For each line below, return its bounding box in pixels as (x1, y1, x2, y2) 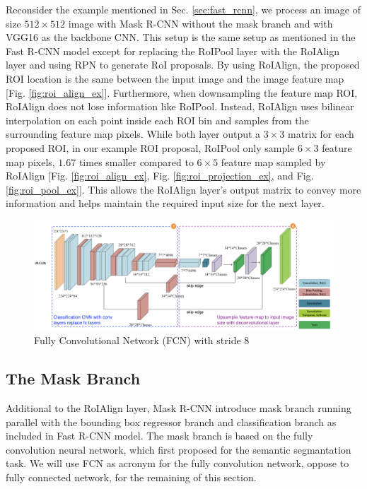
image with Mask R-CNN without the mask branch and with (68, 16, 333, 30)
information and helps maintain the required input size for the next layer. (6, 196, 325, 211)
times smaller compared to (78, 154, 194, 169)
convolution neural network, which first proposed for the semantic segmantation (6, 442, 351, 456)
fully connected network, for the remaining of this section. (6, 469, 257, 484)
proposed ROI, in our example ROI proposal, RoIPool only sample (6, 140, 295, 155)
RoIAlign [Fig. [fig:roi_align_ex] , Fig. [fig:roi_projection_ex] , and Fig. (6, 168, 314, 183)
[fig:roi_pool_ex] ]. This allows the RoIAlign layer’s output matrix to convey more (6, 182, 361, 196)
